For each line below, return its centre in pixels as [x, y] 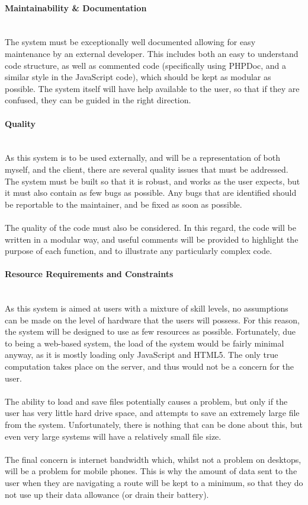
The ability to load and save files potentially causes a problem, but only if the [146, 401]
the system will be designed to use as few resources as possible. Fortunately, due [150, 331]
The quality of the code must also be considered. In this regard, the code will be [150, 227]
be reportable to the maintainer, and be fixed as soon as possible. [123, 204]
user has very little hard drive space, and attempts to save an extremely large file [152, 413]
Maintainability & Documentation [76, 7]
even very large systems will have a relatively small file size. [113, 436]
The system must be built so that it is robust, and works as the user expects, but [153, 181]
